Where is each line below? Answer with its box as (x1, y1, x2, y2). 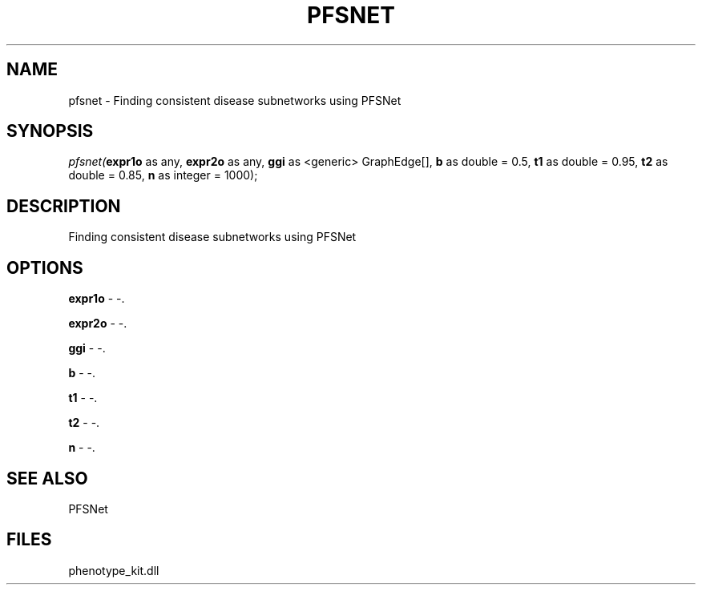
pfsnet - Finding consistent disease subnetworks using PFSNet (68, 93, 401, 107)
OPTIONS (6, 257, 83, 278)
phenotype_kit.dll (68, 563, 159, 577)
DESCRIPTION (6, 195, 121, 216)
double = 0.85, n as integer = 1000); (68, 168, 258, 183)
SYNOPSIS (6, 121, 94, 142)
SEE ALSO (6, 468, 88, 488)
